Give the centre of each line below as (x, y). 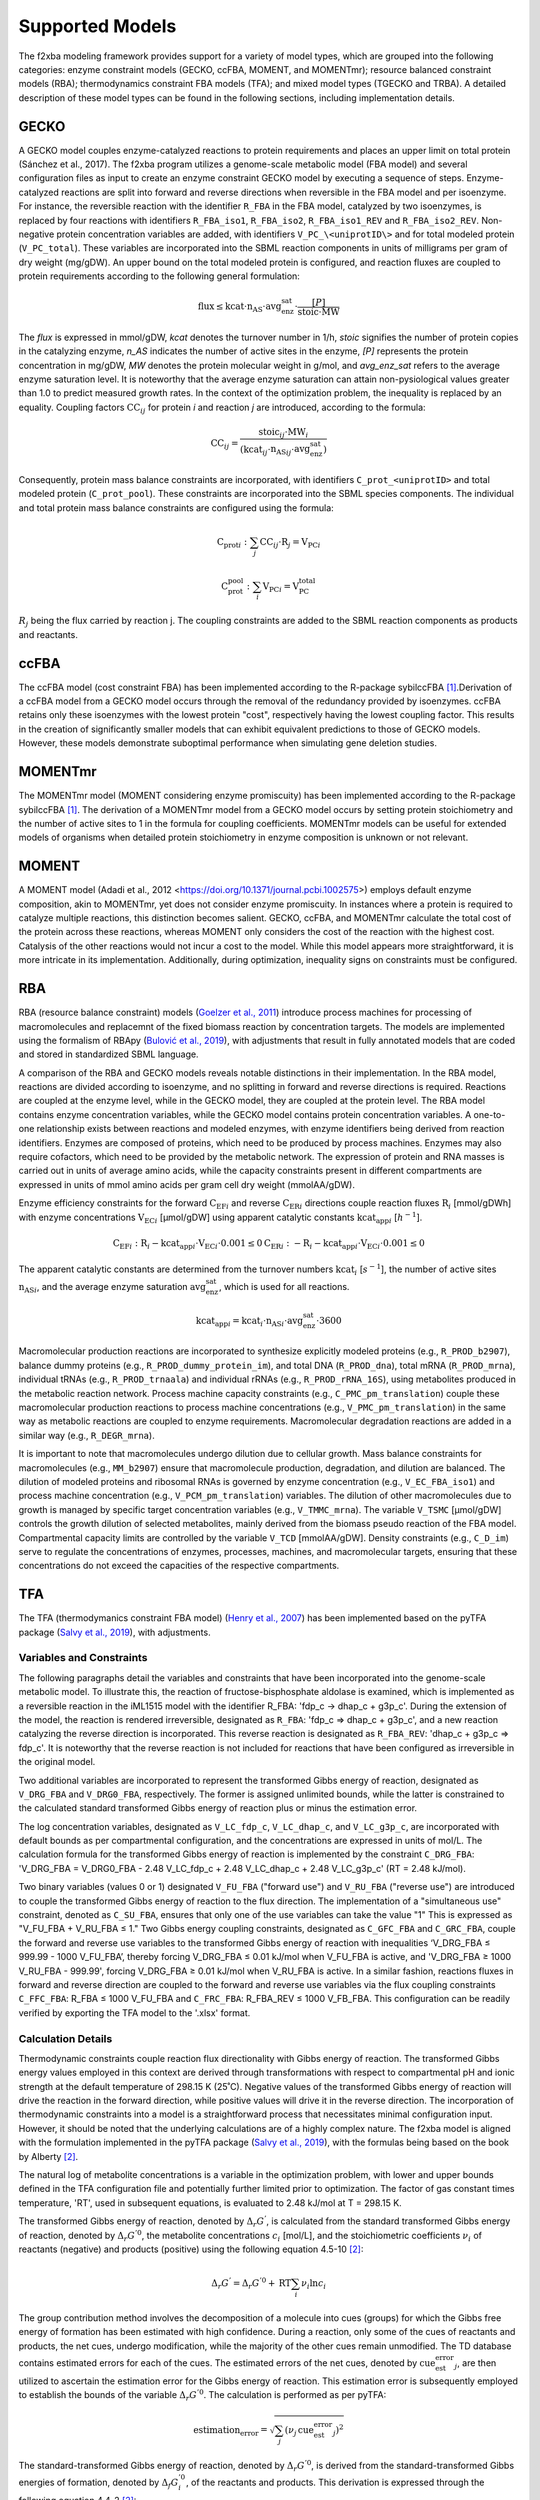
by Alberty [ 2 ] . (48, 2156)
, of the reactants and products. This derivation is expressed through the (335, 2482)
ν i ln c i (313, 2284)
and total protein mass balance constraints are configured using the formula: (176, 507)
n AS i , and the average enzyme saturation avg (112, 1287)
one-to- (489, 1114)
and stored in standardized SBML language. (108, 1054)
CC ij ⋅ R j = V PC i (290, 543)
